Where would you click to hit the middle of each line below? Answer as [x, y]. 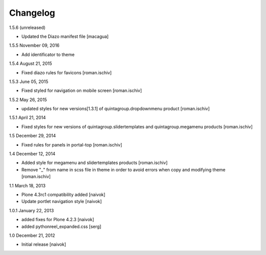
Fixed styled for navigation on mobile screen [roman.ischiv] [82, 90]
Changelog [32, 13]
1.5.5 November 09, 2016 [34, 45]
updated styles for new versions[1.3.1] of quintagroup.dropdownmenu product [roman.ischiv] [116, 109]
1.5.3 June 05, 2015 [29, 82]
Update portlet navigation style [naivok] [62, 201]
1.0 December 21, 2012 [32, 235]
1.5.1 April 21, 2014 [28, 117]
